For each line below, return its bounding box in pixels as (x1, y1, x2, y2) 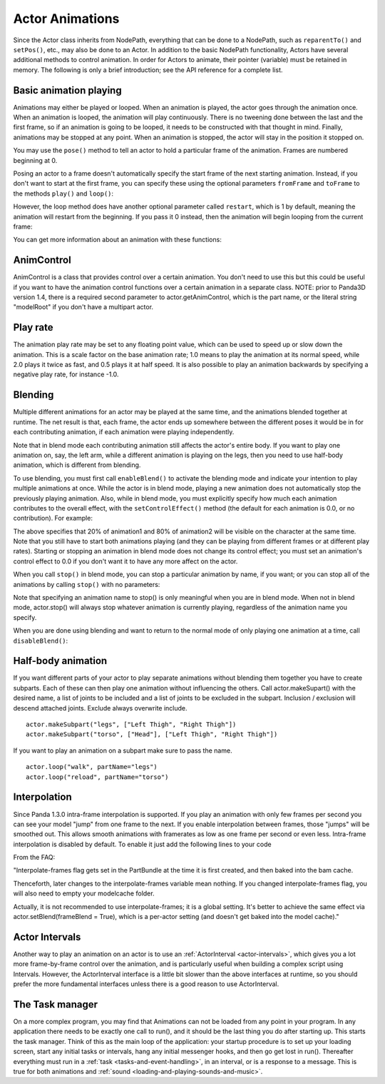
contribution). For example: (13, 514, 93, 523)
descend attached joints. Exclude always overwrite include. (13, 703, 188, 712)
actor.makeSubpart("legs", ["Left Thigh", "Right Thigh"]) (26, 721, 237, 728)
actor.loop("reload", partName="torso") (26, 773, 169, 781)
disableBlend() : (13, 636, 68, 645)
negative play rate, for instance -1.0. (13, 370, 119, 378)
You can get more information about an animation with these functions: (13, 236, 222, 244)
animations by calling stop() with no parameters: (13, 580, 160, 588)
